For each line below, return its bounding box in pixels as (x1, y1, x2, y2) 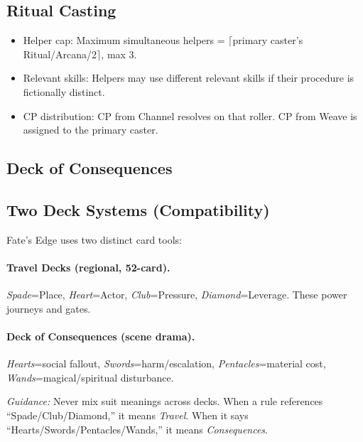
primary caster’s (232, 33, 303, 48)
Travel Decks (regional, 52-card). (6, 259, 170, 274)
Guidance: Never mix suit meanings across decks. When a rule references (6, 394, 323, 409)
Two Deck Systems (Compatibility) (6, 198, 270, 220)
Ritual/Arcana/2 (23, 46, 97, 61)
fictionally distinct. (23, 84, 105, 99)
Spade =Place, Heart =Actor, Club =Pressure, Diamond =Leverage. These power (6, 287, 347, 302)
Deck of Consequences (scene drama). (6, 328, 195, 343)
